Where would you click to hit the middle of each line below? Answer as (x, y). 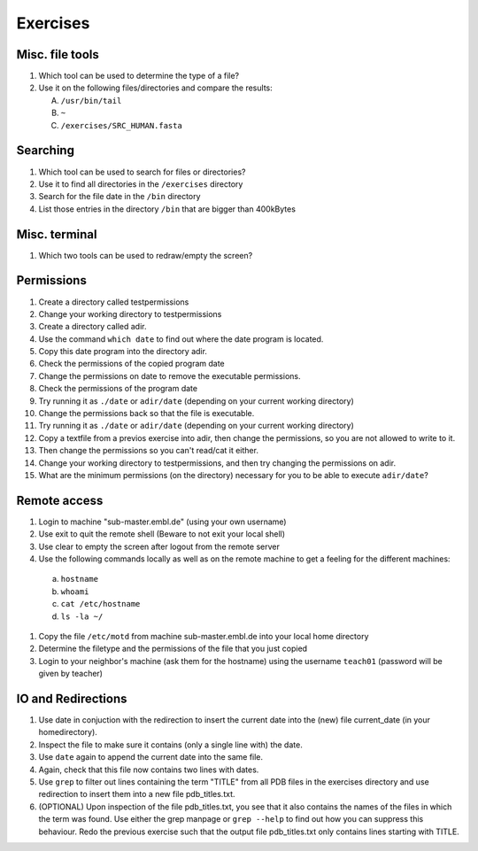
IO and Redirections (72, 699)
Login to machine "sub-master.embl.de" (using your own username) (162, 522)
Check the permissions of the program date (118, 389)
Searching (46, 151)
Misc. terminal (57, 234)
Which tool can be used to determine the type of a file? (139, 76)
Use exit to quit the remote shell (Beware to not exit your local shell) (162, 534)
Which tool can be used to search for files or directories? (142, 172)
